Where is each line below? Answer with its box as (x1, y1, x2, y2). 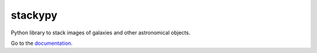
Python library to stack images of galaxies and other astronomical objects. (11, 29, 191, 36)
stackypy (11, 9, 58, 22)
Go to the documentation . (11, 40, 73, 47)
